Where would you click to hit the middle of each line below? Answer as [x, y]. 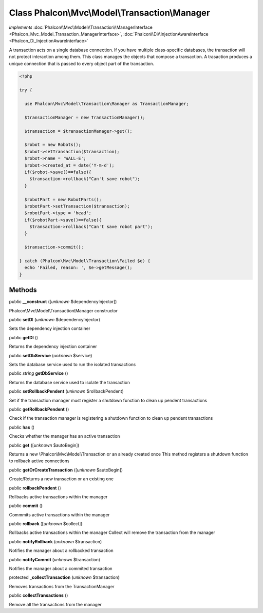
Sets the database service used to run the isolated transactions [72, 365]
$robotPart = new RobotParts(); [63, 199]
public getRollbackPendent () [39, 409]
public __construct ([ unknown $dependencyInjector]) [63, 302]
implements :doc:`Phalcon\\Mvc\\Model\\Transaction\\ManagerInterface [81, 27]
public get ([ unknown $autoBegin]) [44, 445]
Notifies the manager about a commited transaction [61, 569]
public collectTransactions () [38, 595]
